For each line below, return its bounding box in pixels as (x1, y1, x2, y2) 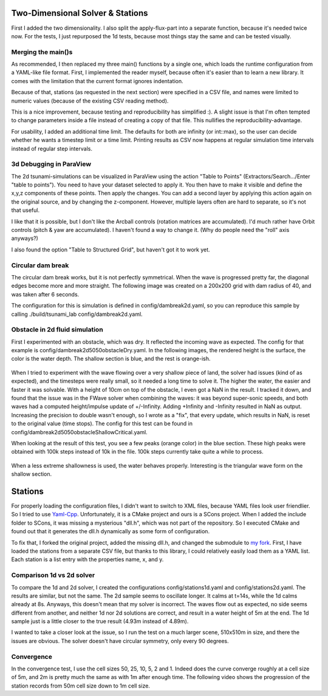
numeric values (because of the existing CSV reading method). (11, 97, 169, 104)
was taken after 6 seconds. (11, 290, 80, 298)
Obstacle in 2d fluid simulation (11, 326, 103, 334)
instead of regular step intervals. (11, 145, 92, 152)
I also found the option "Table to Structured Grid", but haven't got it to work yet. (11, 246, 210, 253)
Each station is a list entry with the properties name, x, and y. (11, 556, 164, 563)
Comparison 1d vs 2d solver (11, 571, 95, 579)
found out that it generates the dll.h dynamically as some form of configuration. (11, 528, 210, 535)
